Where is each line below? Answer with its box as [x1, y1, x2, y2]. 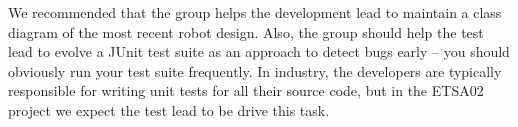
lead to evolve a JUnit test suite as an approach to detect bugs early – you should [8, 41, 510, 62]
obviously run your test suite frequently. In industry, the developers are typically [8, 60, 502, 81]
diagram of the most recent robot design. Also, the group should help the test [8, 21, 484, 42]
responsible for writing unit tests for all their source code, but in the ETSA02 [8, 80, 484, 101]
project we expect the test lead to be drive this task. [8, 99, 330, 120]
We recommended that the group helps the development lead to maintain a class [8, 2, 502, 22]
